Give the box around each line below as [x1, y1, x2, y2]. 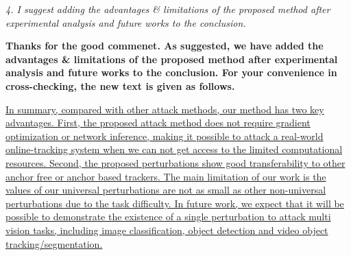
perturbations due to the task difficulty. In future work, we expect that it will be [5, 196, 344, 210]
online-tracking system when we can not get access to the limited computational [5, 142, 343, 156]
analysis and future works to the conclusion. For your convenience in [5, 65, 337, 80]
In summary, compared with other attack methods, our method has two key [5, 102, 324, 116]
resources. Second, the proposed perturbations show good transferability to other [5, 155, 346, 170]
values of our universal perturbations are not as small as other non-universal [5, 183, 326, 197]
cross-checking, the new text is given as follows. [5, 78, 235, 93]
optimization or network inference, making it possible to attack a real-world [5, 128, 324, 143]
